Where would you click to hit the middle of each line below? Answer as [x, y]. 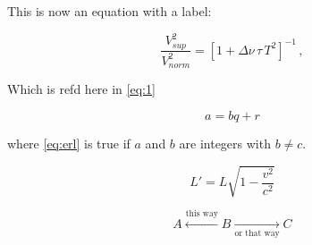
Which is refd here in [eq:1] [81, 89]
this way [202, 214]
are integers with [225, 143]
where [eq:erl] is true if [69, 143]
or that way [257, 234]
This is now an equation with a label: [110, 11]
